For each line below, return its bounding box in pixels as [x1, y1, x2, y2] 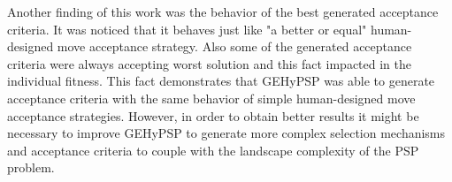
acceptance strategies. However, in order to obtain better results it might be [7, 106, 419, 125]
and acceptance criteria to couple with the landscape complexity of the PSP [7, 140, 419, 159]
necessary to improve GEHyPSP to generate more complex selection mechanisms [7, 124, 446, 142]
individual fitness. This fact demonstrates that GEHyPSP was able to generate [7, 72, 435, 90]
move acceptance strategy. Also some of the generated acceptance [57, 37, 412, 56]
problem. [7, 158, 55, 177]
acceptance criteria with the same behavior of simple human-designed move [7, 88, 416, 107]
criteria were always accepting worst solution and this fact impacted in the [7, 54, 411, 72]
